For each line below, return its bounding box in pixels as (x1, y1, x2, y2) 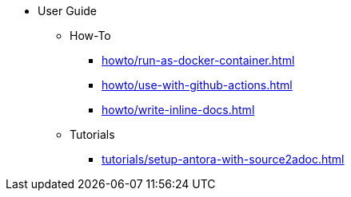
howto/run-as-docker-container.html (102, 53, 295, 67)
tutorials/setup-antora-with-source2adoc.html (102, 152, 345, 166)
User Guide (38, 4, 98, 18)
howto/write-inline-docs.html (102, 103, 255, 116)
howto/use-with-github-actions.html (102, 78, 293, 92)
